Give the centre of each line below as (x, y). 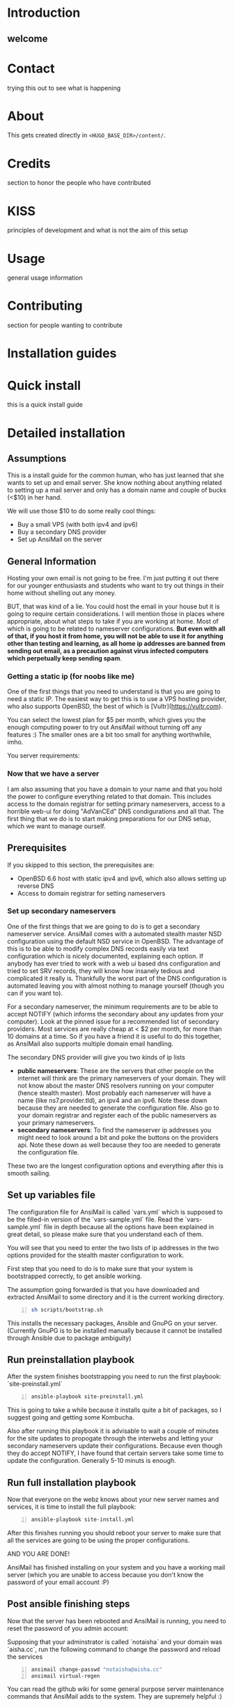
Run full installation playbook (72, 1483)
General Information (52, 561)
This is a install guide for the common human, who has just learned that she (116, 475)
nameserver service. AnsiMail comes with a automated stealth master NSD (115, 933)
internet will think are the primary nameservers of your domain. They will (122, 1078)
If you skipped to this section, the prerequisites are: (81, 865)
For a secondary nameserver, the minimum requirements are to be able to (113, 1007)
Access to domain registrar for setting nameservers (91, 893)
